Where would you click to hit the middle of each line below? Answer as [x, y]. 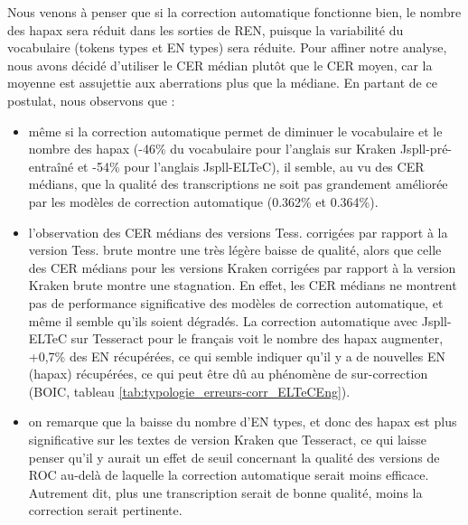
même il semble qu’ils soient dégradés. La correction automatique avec [223, 320]
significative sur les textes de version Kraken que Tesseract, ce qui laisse [228, 440]
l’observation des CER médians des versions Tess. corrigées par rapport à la [238, 232]
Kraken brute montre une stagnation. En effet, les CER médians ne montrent [243, 285]
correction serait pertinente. [105, 510]
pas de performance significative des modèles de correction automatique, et [236, 302]
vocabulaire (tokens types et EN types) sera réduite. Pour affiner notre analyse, [227, 47]
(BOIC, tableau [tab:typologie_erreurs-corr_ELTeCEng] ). [189, 391]
